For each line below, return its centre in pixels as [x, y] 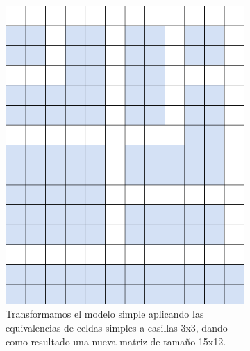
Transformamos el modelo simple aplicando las [105, 314]
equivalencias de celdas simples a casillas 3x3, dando [117, 327]
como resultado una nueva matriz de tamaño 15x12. [116, 341]
